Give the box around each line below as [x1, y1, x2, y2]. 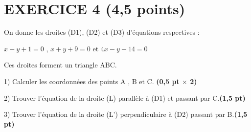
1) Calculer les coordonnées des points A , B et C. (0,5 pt [4, 76, 180, 86]
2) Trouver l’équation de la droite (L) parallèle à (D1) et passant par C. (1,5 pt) [4, 92, 246, 103]
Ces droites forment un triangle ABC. [4, 60, 117, 70]
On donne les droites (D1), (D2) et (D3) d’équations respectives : [4, 27, 200, 37]
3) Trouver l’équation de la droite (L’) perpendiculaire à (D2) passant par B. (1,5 [4, 109, 248, 119]
